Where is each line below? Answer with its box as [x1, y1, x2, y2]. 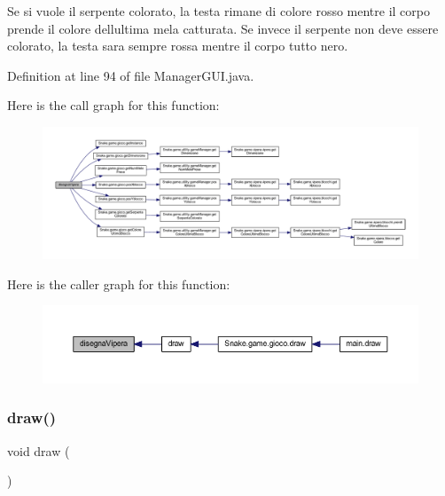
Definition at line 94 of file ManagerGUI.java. [7, 66, 254, 84]
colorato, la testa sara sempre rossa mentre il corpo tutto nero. [7, 36, 348, 55]
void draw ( [7, 441, 70, 460]
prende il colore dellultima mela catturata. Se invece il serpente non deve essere [7, 19, 439, 37]
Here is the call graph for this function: [7, 96, 220, 114]
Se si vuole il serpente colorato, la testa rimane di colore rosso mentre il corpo [7, 2, 430, 20]
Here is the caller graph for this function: [7, 274, 230, 293]
